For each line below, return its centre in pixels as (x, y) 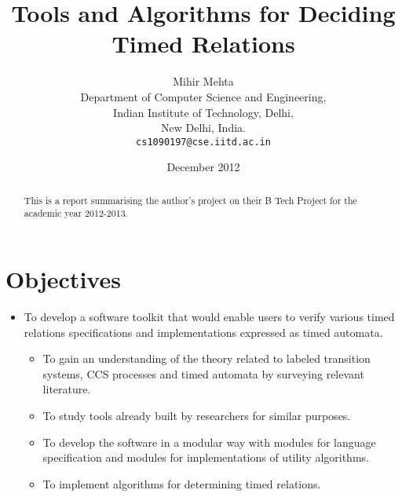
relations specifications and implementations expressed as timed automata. (203, 332)
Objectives (63, 279)
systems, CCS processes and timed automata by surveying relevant (203, 373)
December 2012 (203, 167)
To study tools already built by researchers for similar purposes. (197, 415)
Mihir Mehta (203, 81)
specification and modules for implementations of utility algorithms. (206, 457)
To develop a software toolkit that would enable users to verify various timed (209, 316)
